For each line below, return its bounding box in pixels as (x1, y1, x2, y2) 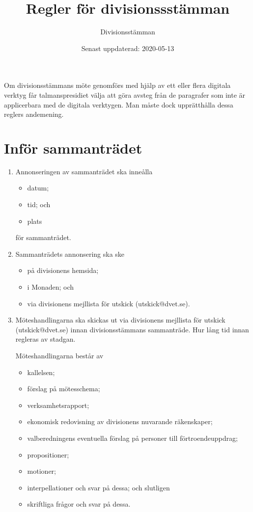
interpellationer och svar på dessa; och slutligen (27, 482, 170, 492)
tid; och (27, 199, 51, 209)
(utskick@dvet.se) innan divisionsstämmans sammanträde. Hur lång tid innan (15, 324, 249, 334)
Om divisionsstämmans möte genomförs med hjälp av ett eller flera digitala (4, 80, 231, 90)
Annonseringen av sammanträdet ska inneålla (15, 166, 153, 176)
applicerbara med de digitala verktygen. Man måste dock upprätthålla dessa (4, 99, 233, 109)
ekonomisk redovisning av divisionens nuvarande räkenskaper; (27, 416, 213, 427)
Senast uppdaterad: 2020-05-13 (81, 43, 174, 53)
